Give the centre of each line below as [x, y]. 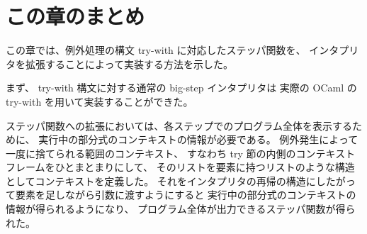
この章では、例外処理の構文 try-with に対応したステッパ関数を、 [156, 50]
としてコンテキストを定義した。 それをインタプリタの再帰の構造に [161, 180]
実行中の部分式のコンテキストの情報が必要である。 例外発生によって [198, 139]
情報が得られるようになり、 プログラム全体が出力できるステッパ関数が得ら [181, 209]
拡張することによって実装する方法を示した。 [129, 63]
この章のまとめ [75, 16]
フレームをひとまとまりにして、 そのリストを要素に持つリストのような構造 [180, 167]
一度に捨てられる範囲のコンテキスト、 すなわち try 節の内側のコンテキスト [181, 153]
